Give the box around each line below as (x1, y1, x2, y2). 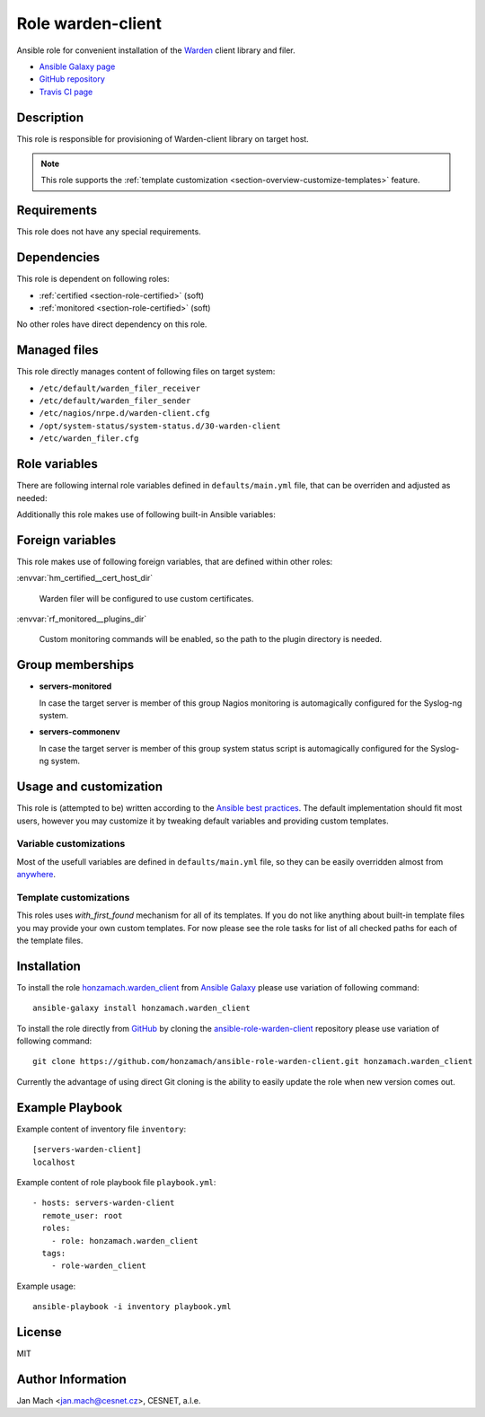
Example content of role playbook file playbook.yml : (16, 1176, 216, 1187)
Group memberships (16, 657, 135, 673)
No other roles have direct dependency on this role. (16, 319, 207, 330)
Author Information (16, 1371, 128, 1386)
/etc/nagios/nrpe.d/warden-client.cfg (39, 409, 210, 418)
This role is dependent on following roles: (16, 274, 170, 285)
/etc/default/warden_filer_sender (39, 396, 191, 406)
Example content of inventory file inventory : (16, 1123, 187, 1134)
